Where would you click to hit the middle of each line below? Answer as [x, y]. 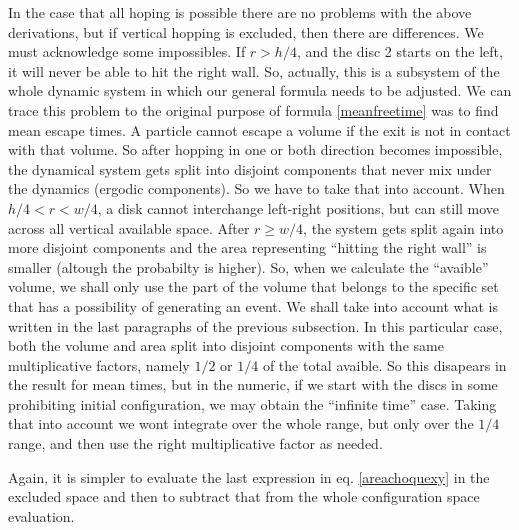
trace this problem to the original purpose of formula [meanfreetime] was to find [253, 109]
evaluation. [41, 515]
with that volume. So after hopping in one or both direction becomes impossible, [255, 149]
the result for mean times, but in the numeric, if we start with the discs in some [253, 384]
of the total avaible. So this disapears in [384, 364]
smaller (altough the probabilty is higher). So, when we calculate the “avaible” [248, 266]
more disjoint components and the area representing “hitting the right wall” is [247, 247]
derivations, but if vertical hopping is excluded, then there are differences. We [246, 31]
